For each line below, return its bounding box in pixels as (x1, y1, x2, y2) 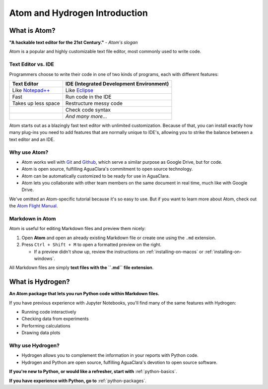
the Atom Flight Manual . (9, 203, 58, 209)
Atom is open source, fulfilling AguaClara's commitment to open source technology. (21, 166, 193, 172)
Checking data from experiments (21, 316, 89, 322)
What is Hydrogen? (9, 278, 70, 286)
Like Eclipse (65, 87, 94, 94)
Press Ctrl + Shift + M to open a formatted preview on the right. (21, 242, 161, 248)
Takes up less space (12, 100, 60, 107)
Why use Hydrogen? (9, 342, 60, 349)
